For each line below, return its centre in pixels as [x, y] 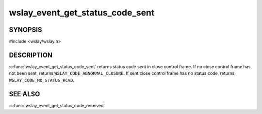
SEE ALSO [25, 94]
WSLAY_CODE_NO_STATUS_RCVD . [42, 80]
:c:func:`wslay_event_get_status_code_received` [57, 105]
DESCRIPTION [31, 55]
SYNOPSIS [25, 30]
